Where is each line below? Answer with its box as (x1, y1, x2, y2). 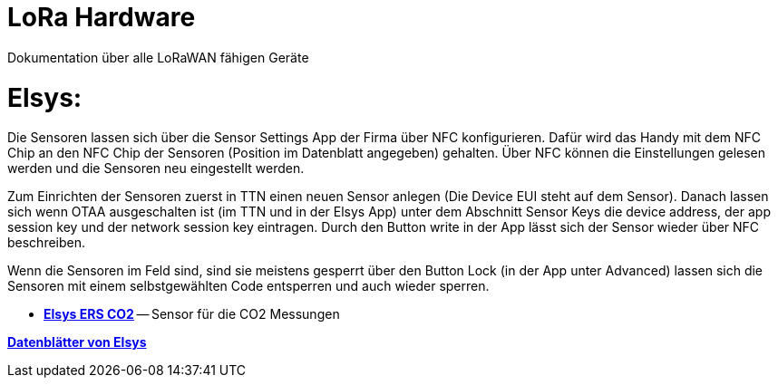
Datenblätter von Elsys (7, 334, 147, 351)
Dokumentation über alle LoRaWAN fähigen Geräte (7, 49, 309, 65)
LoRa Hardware (7, 2, 196, 33)
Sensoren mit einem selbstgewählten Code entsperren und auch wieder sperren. (7, 278, 490, 294)
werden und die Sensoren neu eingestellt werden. (7, 160, 305, 177)
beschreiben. (7, 235, 86, 251)
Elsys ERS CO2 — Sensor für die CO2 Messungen (44, 306, 340, 322)
